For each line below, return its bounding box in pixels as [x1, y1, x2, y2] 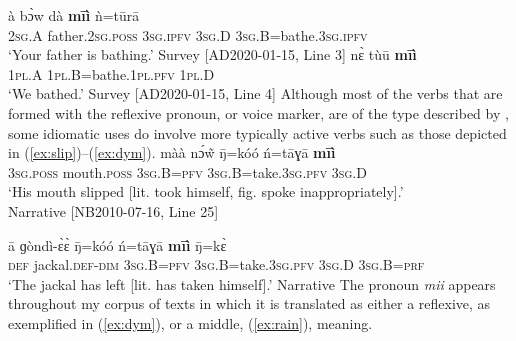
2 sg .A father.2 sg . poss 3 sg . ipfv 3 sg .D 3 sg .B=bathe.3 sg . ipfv [8, 24, 368, 45]
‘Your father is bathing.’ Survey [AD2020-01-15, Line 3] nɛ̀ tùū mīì [8, 44, 417, 65]
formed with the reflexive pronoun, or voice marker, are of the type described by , [8, 102, 509, 123]
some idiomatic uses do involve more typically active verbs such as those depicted [8, 122, 507, 143]
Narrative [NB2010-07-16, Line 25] [8, 200, 219, 221]
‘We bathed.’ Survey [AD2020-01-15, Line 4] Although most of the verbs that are [8, 83, 503, 104]
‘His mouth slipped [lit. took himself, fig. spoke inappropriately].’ [8, 181, 404, 202]
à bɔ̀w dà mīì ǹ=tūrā [8, 5, 140, 25]
